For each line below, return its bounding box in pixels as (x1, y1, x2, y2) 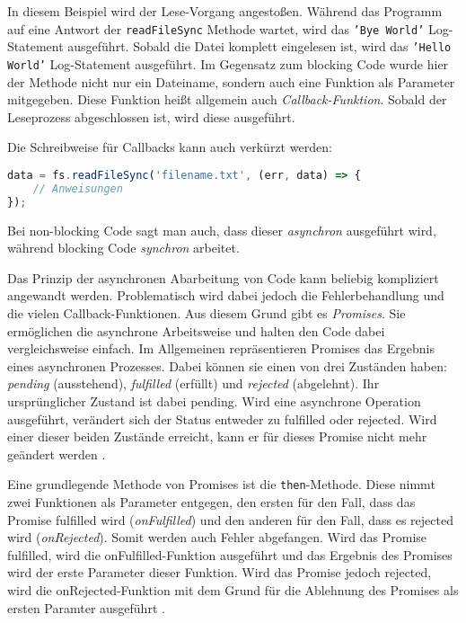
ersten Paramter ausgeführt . (7, 598, 165, 617)
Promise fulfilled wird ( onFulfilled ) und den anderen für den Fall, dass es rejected (7, 510, 453, 529)
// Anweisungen (32, 182, 123, 195)
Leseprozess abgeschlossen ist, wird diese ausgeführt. (7, 107, 295, 126)
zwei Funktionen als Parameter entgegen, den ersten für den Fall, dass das (7, 492, 416, 511)
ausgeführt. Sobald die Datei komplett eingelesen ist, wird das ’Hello (67, 37, 452, 56)
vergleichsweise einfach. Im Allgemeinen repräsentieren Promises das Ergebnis (7, 339, 435, 358)
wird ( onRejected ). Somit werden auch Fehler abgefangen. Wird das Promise (7, 528, 427, 547)
